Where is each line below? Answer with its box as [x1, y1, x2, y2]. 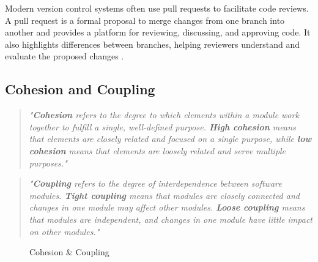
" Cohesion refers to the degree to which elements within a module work [29, 108, 299, 121]
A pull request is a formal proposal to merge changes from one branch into [5, 13, 285, 26]
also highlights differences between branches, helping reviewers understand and [5, 37, 300, 50]
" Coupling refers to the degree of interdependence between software [29, 177, 282, 190]
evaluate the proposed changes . [5, 50, 124, 62]
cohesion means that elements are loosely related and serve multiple [29, 144, 286, 157]
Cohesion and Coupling [5, 80, 155, 99]
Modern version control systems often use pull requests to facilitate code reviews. [5, 2, 309, 14]
